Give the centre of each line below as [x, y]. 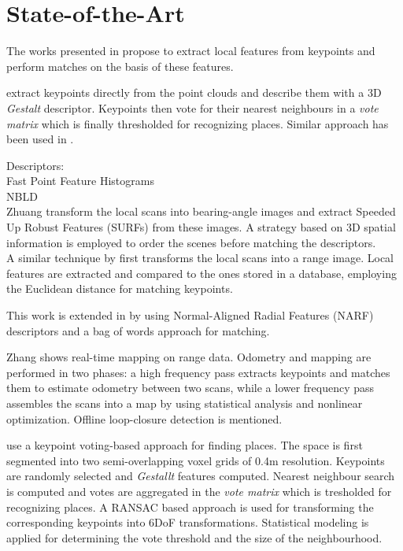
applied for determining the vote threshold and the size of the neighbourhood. [194, 537]
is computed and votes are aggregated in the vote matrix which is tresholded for [199, 491]
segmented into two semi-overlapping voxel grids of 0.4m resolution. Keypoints [196, 460]
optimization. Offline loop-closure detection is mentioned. [144, 418]
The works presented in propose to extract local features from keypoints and [191, 51]
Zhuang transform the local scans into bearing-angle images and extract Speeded [201, 211]
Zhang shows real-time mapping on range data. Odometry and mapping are [189, 357]
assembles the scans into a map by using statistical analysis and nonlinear [185, 403]
